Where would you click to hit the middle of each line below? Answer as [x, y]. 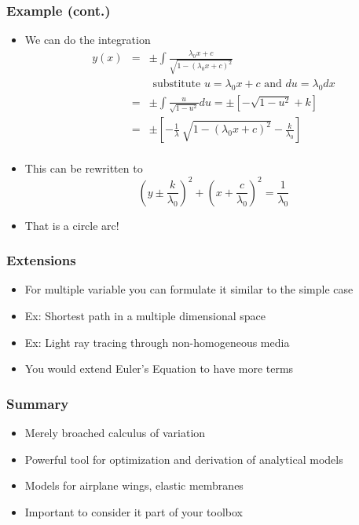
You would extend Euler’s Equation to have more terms [159, 368]
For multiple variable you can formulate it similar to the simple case [189, 289]
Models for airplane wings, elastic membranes [134, 485]
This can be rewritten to [84, 168]
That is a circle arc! [72, 225]
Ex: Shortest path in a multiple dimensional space [145, 315]
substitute [177, 84]
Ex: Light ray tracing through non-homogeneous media [157, 342]
